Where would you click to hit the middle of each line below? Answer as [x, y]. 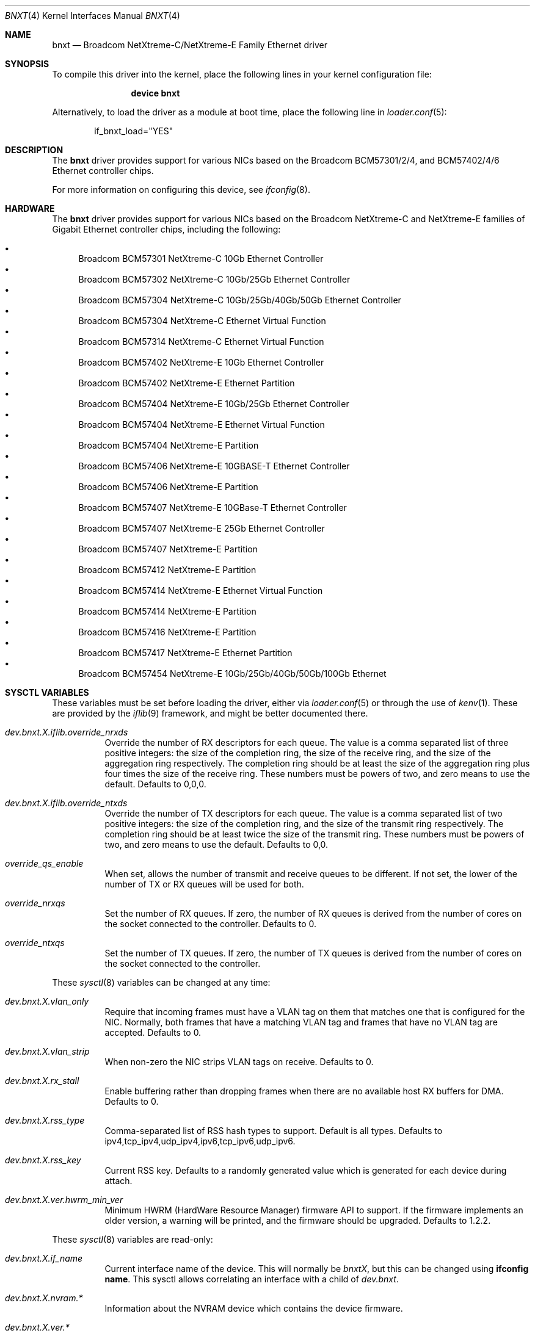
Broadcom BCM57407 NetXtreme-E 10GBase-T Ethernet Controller [213, 508]
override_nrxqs [35, 903]
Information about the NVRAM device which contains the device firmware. [254, 1308]
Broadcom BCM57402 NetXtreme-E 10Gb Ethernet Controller [201, 362]
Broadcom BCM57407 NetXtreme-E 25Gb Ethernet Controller [202, 528]
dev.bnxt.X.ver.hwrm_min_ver [64, 1200]
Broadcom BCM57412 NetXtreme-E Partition [167, 570]
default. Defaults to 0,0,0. [155, 784]
